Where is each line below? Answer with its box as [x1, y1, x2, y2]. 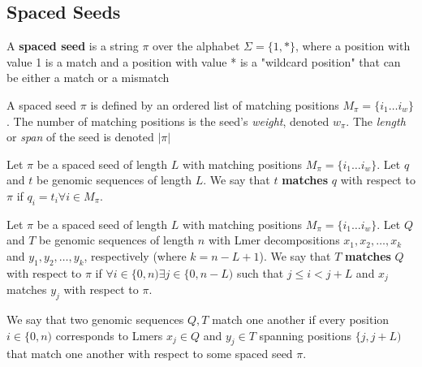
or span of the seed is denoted [6, 128, 154, 145]
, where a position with [295, 37, 411, 54]
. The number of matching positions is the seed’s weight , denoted [6, 112, 329, 129]
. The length [346, 112, 406, 129]
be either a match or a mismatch [6, 69, 170, 86]
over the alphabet [153, 37, 240, 54]
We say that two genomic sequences [6, 310, 184, 327]
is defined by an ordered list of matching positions [90, 96, 339, 113]
